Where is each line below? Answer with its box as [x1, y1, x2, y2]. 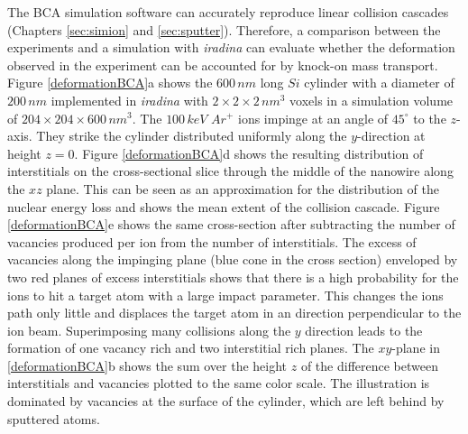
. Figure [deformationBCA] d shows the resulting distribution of [74, 143, 424, 162]
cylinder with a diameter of [304, 73, 454, 92]
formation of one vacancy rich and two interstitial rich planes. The [7, 338, 374, 357]
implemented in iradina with [50, 90, 208, 109]
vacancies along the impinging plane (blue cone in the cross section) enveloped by [7, 250, 458, 269]
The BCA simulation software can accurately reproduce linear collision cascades [7, 3, 449, 21]
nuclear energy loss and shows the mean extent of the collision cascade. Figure [7, 197, 440, 216]
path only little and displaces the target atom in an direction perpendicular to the [7, 303, 462, 322]
